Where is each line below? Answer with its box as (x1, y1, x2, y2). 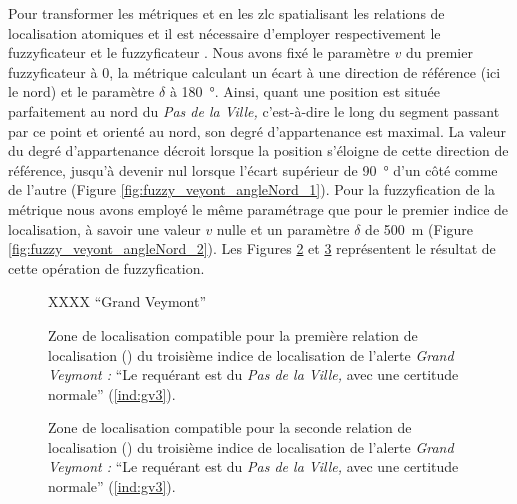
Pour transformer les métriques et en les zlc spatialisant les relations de (8, 3, 445, 23)
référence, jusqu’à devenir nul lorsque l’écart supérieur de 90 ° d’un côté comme (8, 159, 498, 180)
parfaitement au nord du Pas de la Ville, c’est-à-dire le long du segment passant (8, 100, 500, 121)
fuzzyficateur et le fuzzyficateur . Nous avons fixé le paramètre (8, 42, 390, 63)
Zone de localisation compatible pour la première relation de (48, 324, 418, 345)
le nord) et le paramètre (8, 81, 155, 102)
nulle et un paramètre (216, 218, 350, 239)
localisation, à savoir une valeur (8, 218, 201, 239)
